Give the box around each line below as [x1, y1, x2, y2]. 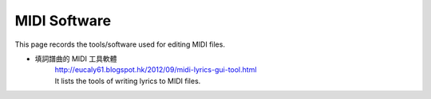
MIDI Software [14, 12, 112, 29]
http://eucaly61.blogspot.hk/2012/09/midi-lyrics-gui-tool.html [54, 65, 257, 74]
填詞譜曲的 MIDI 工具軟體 [34, 54, 117, 63]
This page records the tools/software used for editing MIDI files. [14, 40, 225, 49]
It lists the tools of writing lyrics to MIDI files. [54, 76, 201, 86]
